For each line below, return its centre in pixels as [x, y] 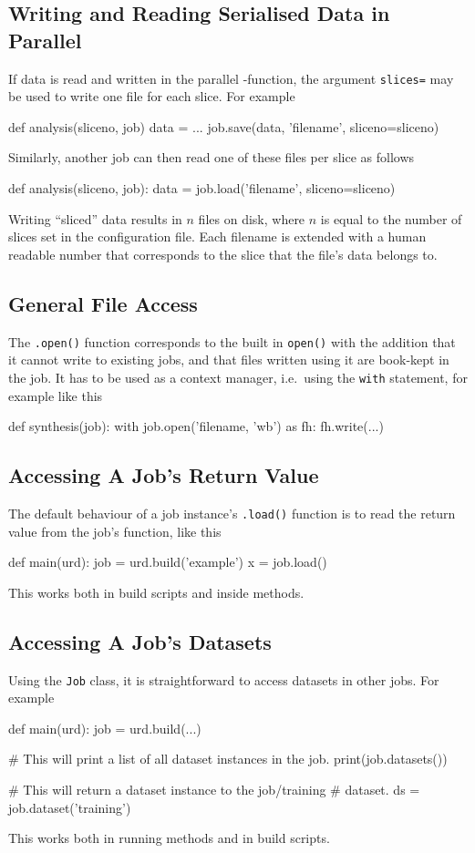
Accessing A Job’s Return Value [164, 475]
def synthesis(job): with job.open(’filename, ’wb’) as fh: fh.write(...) [196, 426]
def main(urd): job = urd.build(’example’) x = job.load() [168, 562]
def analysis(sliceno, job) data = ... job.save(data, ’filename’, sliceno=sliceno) [224, 126]
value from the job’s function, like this [115, 531]
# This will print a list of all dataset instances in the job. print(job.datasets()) [228, 759]
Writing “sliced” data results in [95, 218]
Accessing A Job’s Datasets [140, 641]
